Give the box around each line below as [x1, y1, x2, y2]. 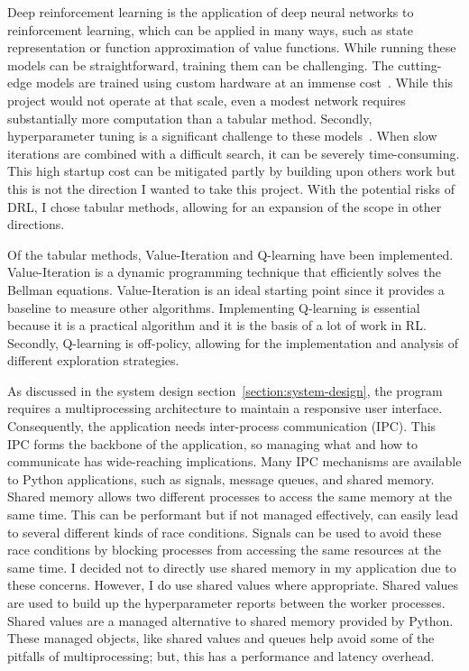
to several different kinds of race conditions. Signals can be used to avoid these [7, 522, 442, 541]
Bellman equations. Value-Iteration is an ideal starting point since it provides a [7, 280, 445, 299]
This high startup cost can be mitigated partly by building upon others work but [7, 161, 456, 180]
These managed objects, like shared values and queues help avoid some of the [7, 629, 435, 648]
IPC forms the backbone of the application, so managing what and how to [7, 434, 418, 453]
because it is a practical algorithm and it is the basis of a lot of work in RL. [7, 316, 427, 335]
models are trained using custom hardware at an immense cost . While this [35, 73, 454, 92]
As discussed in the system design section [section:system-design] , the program [7, 381, 443, 400]
